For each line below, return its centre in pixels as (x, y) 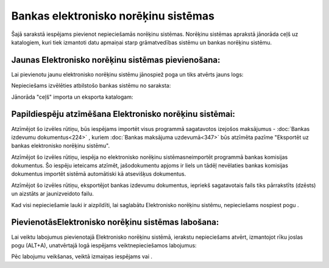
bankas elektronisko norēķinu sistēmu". (61, 146)
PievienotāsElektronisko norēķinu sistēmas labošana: (115, 222)
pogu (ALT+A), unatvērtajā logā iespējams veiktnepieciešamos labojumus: (104, 245)
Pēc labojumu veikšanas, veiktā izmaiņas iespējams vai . (82, 256)
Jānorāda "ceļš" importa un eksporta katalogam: (72, 97)
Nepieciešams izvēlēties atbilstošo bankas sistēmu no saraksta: (91, 86)
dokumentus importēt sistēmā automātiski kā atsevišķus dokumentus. (99, 174)
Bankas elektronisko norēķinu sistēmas (113, 16)
